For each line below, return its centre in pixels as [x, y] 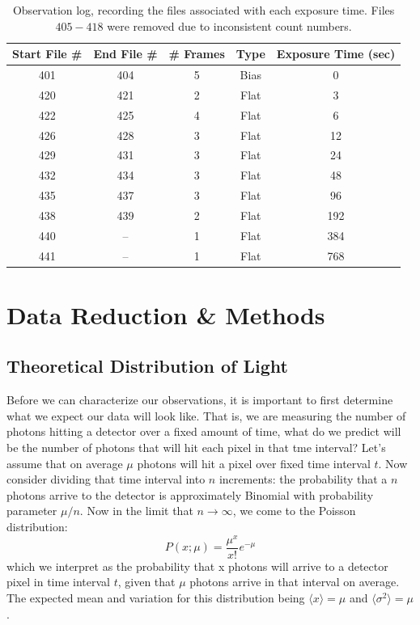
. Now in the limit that [136, 511]
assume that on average [65, 463]
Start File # [47, 54]
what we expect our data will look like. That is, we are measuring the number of [206, 415]
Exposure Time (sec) [336, 54]
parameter [32, 511]
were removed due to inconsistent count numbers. [229, 25]
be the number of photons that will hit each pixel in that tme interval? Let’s [196, 448]
